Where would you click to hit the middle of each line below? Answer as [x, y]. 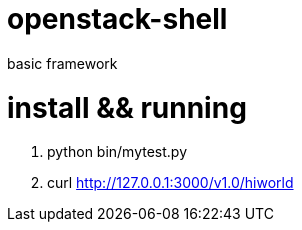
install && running [127, 107]
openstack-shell [117, 19]
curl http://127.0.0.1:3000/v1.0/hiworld [170, 183]
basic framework [62, 63]
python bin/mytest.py [117, 152]
